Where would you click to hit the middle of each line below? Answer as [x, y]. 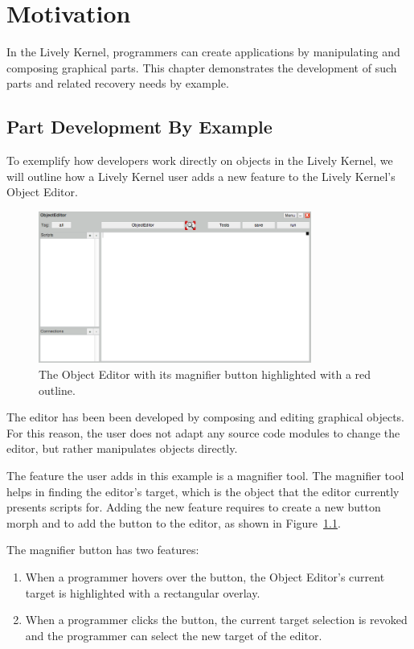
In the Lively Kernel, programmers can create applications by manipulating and [203, 52]
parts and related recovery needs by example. [118, 83]
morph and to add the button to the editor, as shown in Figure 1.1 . [174, 522]
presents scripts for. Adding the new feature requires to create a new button [194, 507]
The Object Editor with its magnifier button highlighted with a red [205, 374]
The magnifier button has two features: [103, 550]
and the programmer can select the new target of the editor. [174, 635]
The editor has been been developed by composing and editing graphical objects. [205, 417]
